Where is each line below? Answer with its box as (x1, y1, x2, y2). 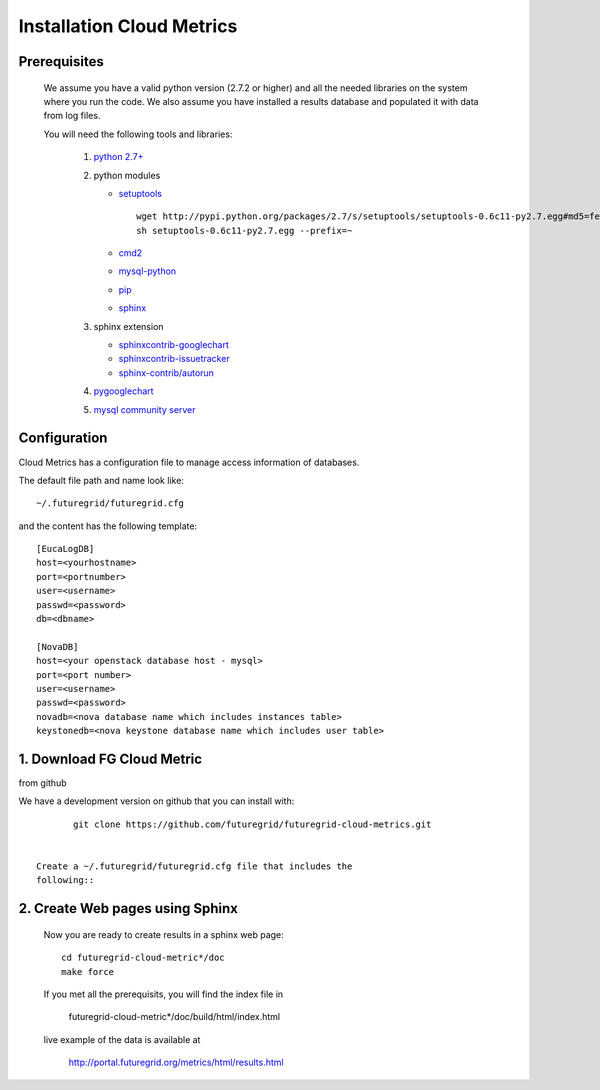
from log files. (43, 110, 101, 122)
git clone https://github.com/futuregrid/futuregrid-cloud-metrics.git (73, 818, 432, 830)
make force (61, 966, 115, 977)
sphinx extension (93, 320, 164, 332)
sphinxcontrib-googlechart (118, 339, 230, 351)
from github (18, 777, 67, 789)
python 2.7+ (93, 151, 144, 163)
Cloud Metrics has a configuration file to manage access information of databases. (18, 456, 360, 468)
